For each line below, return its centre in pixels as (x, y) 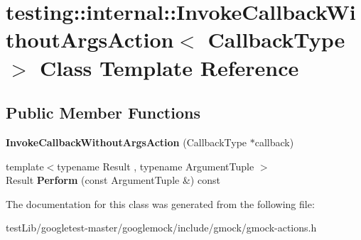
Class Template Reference (169, 67)
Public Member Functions (103, 113)
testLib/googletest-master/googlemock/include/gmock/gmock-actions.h (161, 228)
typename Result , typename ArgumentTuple (156, 166)
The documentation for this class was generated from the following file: (160, 203)
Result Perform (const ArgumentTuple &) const (113, 180)
